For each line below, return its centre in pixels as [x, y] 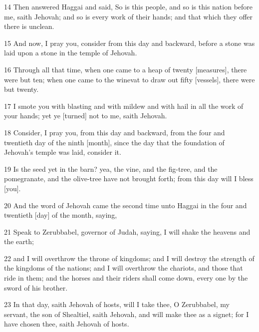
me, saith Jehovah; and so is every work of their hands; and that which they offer [129, 16]
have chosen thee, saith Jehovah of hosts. [67, 324]
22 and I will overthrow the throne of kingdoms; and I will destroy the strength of [129, 258]
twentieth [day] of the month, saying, [61, 215]
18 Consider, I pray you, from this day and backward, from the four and [115, 132]
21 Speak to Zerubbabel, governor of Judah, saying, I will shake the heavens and [127, 231]
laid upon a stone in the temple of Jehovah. [71, 53]
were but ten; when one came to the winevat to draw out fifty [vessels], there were [129, 79]
